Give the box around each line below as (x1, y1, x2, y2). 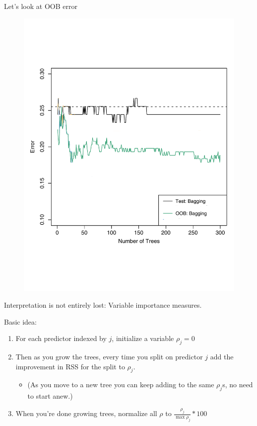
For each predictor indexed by (15, 333, 107, 343)
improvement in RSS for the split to (15, 361, 125, 371)
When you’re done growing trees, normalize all (15, 408, 157, 419)
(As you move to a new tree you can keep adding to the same (27, 379, 214, 390)
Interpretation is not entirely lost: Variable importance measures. (4, 300, 202, 310)
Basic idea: (4, 316, 37, 327)
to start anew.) (27, 391, 73, 401)
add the (210, 351, 234, 362)
